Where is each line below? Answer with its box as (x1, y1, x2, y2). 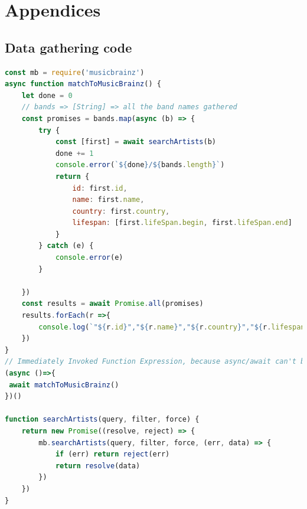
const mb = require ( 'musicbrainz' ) (5, 68, 145, 77)
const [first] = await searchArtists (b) (55, 138, 217, 146)
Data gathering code (5, 38, 132, 56)
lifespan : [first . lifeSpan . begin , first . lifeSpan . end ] (72, 218, 292, 227)
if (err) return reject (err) (55, 450, 170, 459)
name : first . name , (72, 195, 145, 204)
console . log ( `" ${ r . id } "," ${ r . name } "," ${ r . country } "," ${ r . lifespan (38, 322, 305, 331)
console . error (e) (55, 253, 123, 262)
